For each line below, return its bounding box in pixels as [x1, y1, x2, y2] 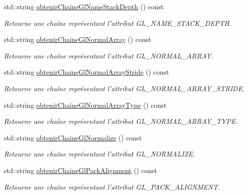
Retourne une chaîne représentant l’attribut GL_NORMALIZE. [4, 149, 195, 159]
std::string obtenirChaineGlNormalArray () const [4, 34, 151, 44]
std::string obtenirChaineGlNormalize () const [4, 132, 142, 142]
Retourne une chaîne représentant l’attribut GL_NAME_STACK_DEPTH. [4, 18, 231, 28]
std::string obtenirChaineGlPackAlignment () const [4, 165, 157, 175]
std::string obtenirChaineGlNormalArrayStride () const [4, 67, 169, 77]
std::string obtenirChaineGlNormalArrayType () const [4, 99, 167, 110]
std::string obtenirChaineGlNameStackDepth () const [4, 1, 164, 11]
